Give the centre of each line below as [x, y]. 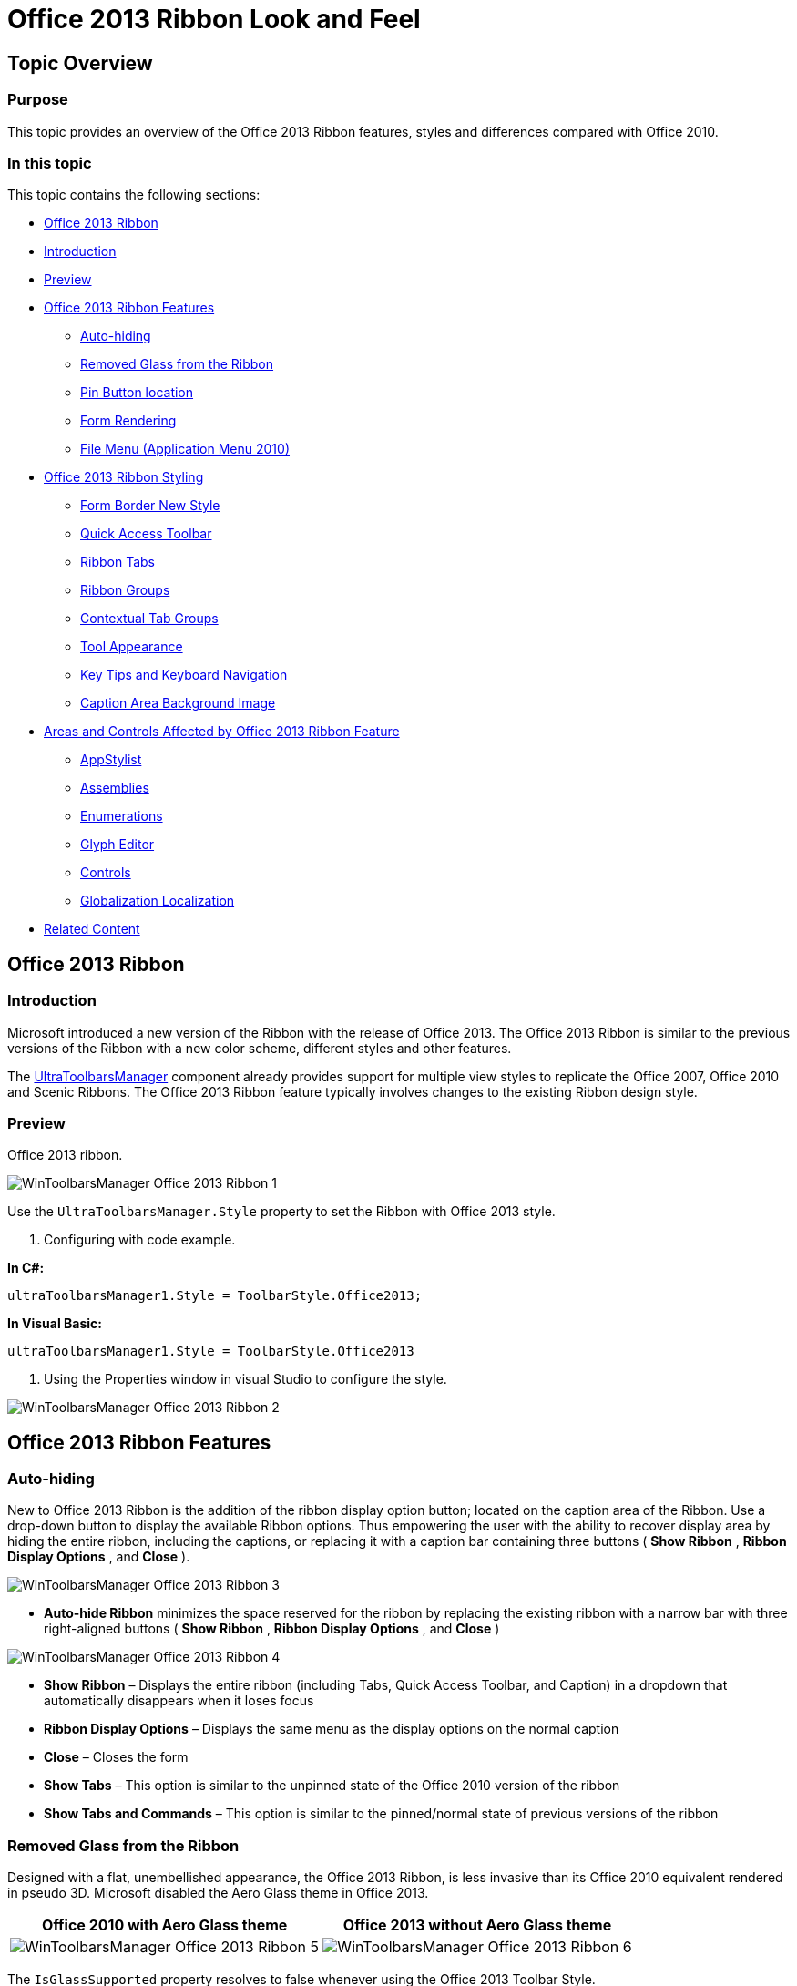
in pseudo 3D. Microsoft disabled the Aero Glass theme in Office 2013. [218, 1893]
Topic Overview [80, 63]
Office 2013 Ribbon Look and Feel [214, 19]
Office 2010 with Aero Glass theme [165, 1925]
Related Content [92, 929]
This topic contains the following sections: [134, 195]
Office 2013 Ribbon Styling [124, 477]
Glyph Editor [118, 845]
